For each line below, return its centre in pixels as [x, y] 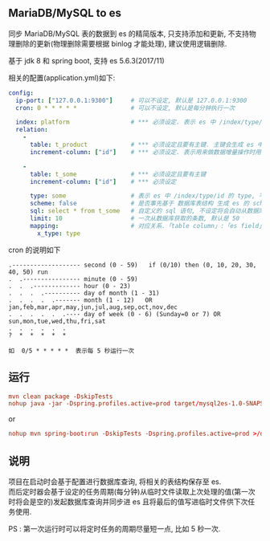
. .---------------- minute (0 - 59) [73, 279]
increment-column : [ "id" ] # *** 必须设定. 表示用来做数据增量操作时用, [147, 152]
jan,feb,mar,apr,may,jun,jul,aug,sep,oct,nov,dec [93, 307]
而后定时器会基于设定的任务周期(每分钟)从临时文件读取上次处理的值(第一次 [132, 491]
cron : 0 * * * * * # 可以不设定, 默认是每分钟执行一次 [125, 108]
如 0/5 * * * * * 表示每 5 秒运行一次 [72, 351]
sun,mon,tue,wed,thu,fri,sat [57, 321]
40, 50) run [28, 272]
